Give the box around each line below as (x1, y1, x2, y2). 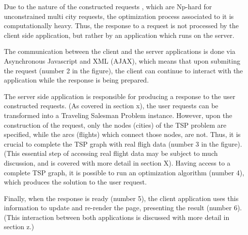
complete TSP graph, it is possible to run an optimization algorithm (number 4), (4, 167, 245, 177)
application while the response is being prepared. (4, 75, 149, 85)
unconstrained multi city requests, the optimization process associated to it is (4, 11, 234, 21)
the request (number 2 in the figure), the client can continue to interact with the (4, 65, 243, 75)
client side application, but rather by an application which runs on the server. (4, 30, 234, 40)
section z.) (4, 221, 34, 232)
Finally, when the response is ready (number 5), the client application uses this (4, 193, 239, 203)
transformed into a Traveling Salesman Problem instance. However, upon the (4, 110, 232, 120)
